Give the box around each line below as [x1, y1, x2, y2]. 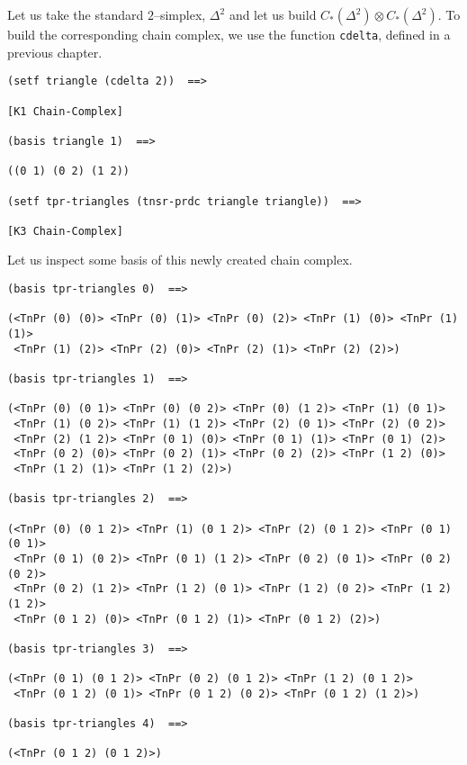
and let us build [229, 5, 317, 23]
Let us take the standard [7, 5, 144, 23]
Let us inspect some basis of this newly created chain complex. [7, 250, 353, 269]
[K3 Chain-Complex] [7, 224, 123, 238]
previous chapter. [7, 42, 103, 61]
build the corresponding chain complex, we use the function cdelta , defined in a [7, 25, 451, 43]
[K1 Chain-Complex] [7, 104, 123, 118]
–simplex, [153, 5, 206, 23]
